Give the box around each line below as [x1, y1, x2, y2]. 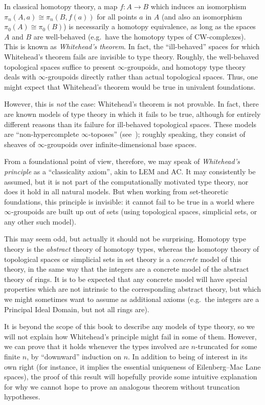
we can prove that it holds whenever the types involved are [4, 341, 189, 352]
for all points [97, 11, 137, 22]
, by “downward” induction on [27, 351, 121, 361]
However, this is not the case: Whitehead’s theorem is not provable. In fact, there [4, 98, 259, 109]
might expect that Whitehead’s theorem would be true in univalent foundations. [4, 81, 256, 92]
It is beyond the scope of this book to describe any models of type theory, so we [4, 321, 255, 332]
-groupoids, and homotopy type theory [124, 61, 246, 72]
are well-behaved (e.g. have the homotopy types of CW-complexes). [33, 31, 246, 42]
